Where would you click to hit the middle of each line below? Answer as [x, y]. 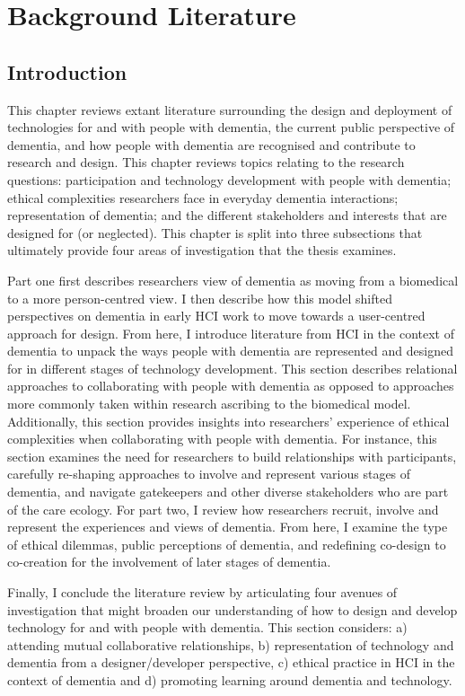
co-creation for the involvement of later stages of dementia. [169, 562]
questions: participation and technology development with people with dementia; [229, 179]
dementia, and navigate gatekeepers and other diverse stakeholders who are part [228, 492]
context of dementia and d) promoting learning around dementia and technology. [230, 679]
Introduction [67, 71]
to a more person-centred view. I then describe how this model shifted [200, 298]
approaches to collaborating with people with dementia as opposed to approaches [231, 386]
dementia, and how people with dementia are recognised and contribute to [211, 144]
